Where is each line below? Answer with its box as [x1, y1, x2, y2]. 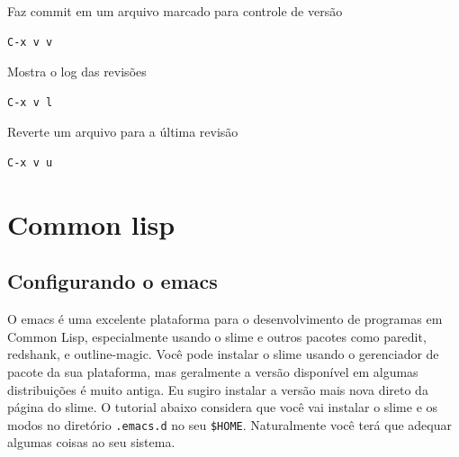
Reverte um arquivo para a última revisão [7, 122, 238, 141]
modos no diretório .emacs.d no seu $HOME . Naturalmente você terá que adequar [7, 415, 452, 434]
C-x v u [7, 156, 53, 169]
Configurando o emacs [7, 267, 218, 295]
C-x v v [7, 35, 53, 49]
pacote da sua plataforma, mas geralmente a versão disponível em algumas [7, 362, 418, 381]
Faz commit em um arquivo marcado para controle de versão [7, 2, 343, 20]
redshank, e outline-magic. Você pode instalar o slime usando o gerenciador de [7, 345, 439, 363]
